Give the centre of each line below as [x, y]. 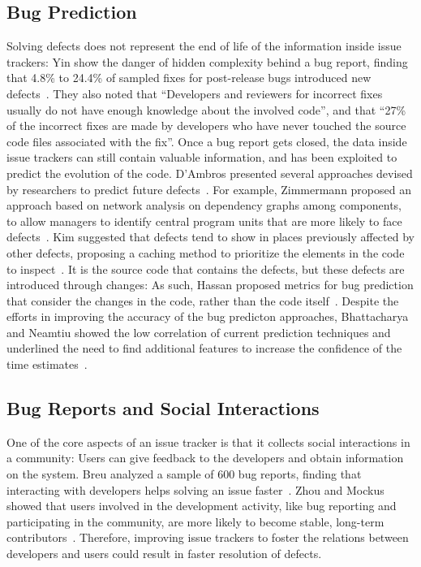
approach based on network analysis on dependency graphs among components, [204, 205]
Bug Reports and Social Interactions [163, 408]
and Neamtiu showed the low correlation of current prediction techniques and [199, 332]
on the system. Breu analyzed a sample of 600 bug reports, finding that [184, 474]
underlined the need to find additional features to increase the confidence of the [204, 348]
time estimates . [47, 364]
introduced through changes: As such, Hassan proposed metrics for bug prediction [210, 285]
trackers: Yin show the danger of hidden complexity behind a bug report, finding [207, 61]
